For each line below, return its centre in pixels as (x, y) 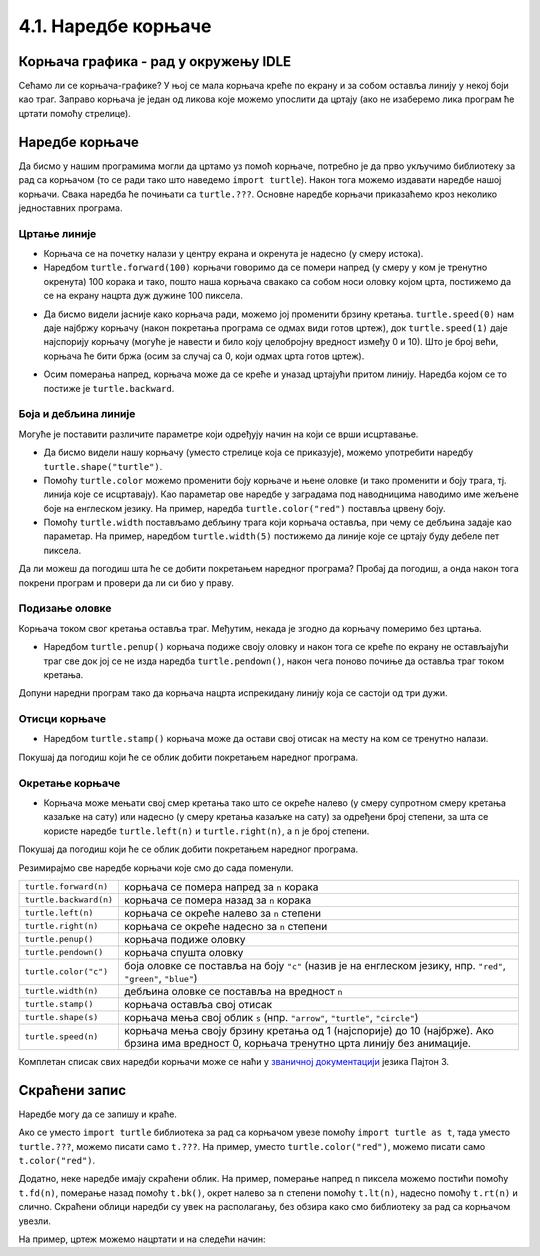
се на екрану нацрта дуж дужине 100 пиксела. (143, 296)
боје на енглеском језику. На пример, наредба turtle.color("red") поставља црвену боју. (244, 508)
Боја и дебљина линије (77, 414)
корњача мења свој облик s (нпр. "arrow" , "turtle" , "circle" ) (271, 1017)
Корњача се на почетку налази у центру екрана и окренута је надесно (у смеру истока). (233, 254)
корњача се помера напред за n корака (221, 887)
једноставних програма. (70, 207)
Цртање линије (57, 233)
